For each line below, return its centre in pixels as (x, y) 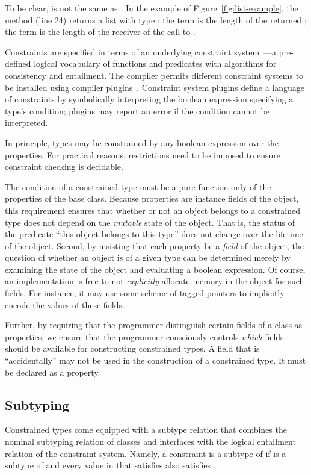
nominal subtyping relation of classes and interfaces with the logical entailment (150, 442)
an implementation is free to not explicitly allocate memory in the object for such (155, 281)
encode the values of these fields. (65, 304)
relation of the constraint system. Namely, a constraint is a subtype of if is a (146, 453)
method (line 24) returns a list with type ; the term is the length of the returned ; (156, 20)
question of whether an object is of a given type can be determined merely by (148, 257)
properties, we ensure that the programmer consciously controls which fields (144, 336)
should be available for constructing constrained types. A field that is (132, 348)
